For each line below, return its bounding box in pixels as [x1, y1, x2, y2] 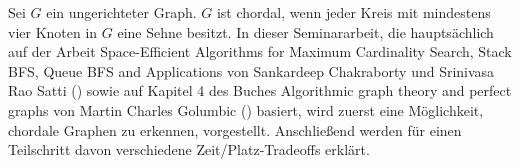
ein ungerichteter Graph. [46, 2, 197, 22]
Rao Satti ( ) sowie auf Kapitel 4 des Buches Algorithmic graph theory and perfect [8, 80, 512, 101]
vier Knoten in [8, 21, 98, 42]
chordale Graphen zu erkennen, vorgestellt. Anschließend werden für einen [8, 119, 462, 140]
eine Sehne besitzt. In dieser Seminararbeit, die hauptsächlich [117, 21, 494, 42]
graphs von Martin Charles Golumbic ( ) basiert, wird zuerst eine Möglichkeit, [8, 99, 484, 120]
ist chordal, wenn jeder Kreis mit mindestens [216, 2, 491, 22]
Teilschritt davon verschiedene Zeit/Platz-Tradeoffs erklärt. [8, 139, 370, 160]
